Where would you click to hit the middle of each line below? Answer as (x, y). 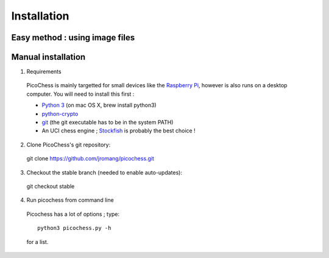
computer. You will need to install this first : (80, 94)
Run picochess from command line (70, 200)
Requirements (44, 72)
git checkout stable (51, 186)
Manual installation (48, 57)
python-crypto (60, 113)
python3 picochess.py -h (74, 228)
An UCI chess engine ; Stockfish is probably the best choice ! (119, 131)
